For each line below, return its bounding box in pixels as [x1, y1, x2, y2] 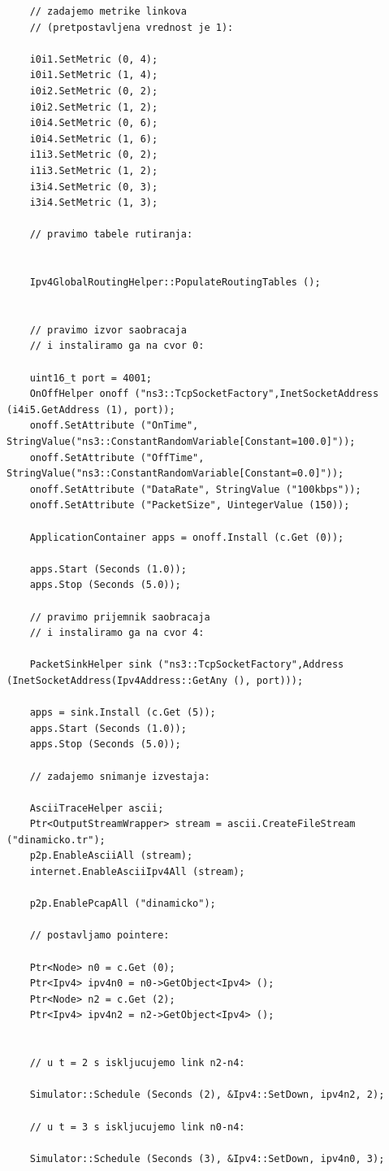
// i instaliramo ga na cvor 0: [29, 340, 205, 352]
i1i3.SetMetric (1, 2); [29, 164, 158, 176]
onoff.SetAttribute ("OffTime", [29, 451, 205, 464]
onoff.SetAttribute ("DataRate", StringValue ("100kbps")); [29, 483, 361, 495]
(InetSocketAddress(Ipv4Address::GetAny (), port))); [6, 674, 304, 686]
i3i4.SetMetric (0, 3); [29, 181, 158, 193]
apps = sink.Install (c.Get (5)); [29, 707, 216, 719]
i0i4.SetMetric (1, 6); [29, 133, 158, 145]
